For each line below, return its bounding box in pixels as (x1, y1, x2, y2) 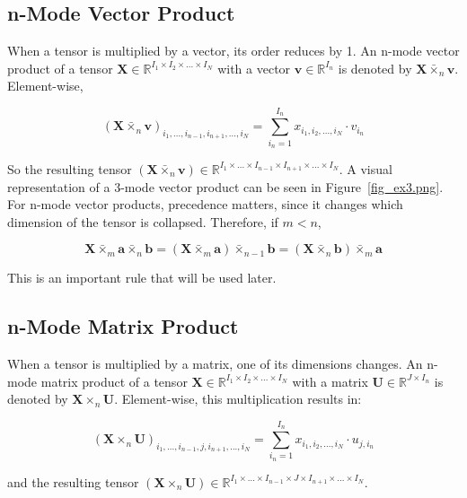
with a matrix (292, 371, 368, 390)
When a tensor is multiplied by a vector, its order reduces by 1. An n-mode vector (7, 41, 460, 60)
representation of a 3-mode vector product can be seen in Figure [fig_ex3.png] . (7, 177, 444, 196)
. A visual (339, 159, 392, 178)
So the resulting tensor (7, 159, 132, 178)
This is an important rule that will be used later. (7, 268, 277, 287)
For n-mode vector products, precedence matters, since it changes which (7, 195, 403, 214)
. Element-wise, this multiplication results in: (114, 389, 362, 408)
